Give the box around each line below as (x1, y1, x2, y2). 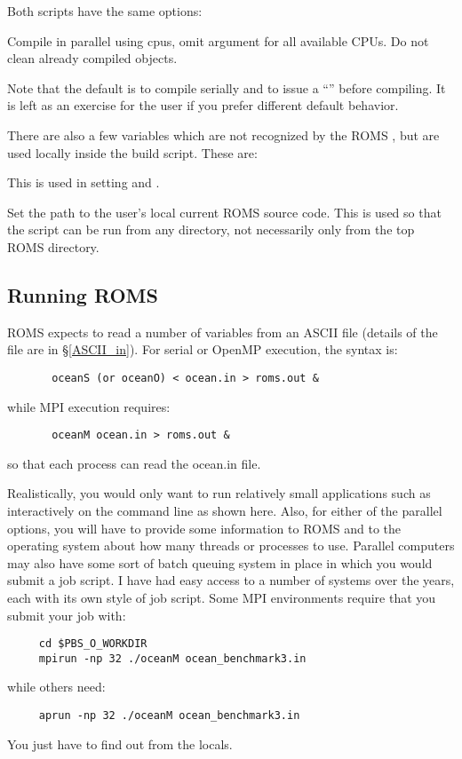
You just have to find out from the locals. (7, 734, 233, 753)
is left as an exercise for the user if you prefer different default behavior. (7, 96, 399, 115)
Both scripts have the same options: (7, 2, 203, 20)
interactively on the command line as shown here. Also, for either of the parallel (7, 502, 442, 520)
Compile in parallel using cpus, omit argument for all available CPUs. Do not (7, 31, 429, 50)
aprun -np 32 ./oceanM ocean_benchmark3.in (38, 709, 300, 723)
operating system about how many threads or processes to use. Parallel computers (7, 536, 455, 555)
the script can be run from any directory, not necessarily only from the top (7, 220, 415, 239)
